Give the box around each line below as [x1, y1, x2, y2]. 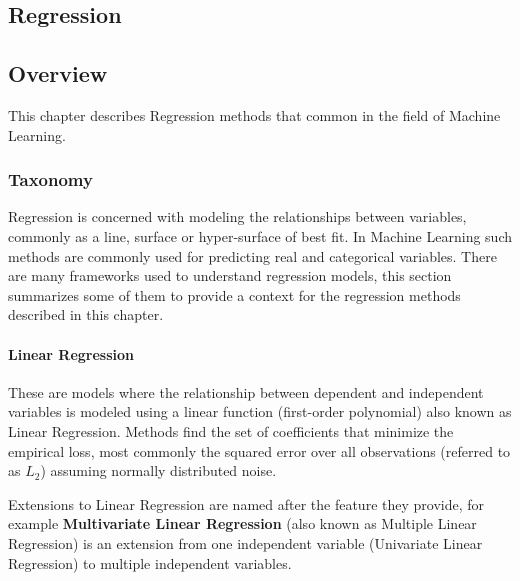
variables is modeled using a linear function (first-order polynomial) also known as [8, 401, 512, 422]
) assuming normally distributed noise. [40, 460, 277, 481]
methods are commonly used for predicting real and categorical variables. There [8, 245, 497, 266]
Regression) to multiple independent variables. [8, 552, 292, 573]
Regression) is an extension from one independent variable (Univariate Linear [8, 532, 483, 553]
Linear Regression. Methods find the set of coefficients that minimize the [8, 420, 454, 441]
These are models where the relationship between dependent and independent [8, 381, 484, 402]
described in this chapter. [8, 304, 164, 325]
